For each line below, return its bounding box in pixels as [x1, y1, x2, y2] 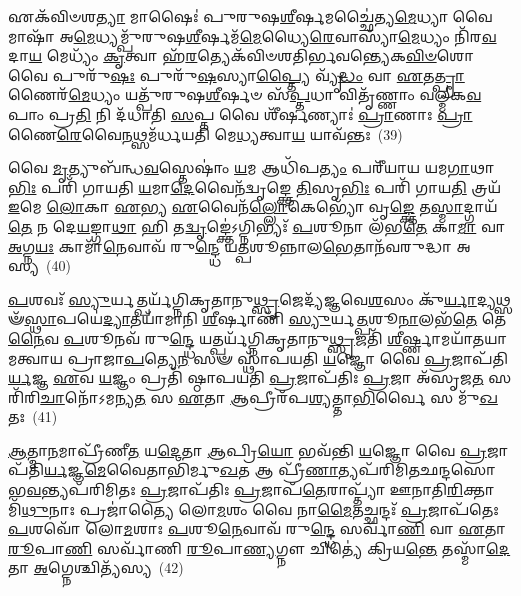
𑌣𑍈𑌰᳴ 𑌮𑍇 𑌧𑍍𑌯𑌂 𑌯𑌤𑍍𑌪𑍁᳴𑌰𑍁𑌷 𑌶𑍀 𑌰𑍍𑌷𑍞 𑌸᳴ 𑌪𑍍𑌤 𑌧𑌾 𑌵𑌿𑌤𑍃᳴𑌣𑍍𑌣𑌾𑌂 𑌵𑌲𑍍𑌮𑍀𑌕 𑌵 [8, 84, 482, 105]
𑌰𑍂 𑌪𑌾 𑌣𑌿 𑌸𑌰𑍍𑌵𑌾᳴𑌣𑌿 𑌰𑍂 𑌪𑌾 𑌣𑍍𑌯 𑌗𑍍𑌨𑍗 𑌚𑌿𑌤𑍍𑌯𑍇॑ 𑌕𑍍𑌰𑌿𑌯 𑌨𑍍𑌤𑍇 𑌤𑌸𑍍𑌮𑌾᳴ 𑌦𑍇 [8, 537, 511, 558]
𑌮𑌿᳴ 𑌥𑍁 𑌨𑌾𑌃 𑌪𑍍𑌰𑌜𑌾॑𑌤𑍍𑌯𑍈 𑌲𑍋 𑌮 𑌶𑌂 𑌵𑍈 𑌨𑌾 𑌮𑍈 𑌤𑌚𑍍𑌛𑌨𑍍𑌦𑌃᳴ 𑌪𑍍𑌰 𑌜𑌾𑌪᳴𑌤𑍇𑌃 [8, 498, 499, 519]
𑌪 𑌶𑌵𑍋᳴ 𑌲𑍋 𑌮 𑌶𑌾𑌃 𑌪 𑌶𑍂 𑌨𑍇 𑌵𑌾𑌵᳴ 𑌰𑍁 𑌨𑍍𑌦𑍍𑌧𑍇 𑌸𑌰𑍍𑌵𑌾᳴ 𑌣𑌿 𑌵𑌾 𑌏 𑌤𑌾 [8, 518, 506, 539]
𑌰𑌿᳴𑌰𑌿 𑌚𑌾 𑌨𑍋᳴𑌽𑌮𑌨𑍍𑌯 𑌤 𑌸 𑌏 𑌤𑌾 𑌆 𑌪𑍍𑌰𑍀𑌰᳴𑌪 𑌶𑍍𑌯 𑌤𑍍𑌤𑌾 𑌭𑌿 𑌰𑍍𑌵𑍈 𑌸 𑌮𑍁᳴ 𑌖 [8, 386, 498, 407]
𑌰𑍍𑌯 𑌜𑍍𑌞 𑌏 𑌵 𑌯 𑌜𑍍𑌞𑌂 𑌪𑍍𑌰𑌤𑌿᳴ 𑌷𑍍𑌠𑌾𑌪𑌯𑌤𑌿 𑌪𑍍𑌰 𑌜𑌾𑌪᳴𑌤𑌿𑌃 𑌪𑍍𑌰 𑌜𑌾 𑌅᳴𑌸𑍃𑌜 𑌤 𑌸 [8, 367, 512, 388]
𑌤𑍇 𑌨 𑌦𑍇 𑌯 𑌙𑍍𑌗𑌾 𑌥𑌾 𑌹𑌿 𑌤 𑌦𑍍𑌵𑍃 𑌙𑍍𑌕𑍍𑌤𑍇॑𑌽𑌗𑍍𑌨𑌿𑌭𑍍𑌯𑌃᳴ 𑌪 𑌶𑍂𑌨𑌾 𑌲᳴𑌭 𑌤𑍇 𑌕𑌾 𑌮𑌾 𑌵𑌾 [8, 215, 506, 236]
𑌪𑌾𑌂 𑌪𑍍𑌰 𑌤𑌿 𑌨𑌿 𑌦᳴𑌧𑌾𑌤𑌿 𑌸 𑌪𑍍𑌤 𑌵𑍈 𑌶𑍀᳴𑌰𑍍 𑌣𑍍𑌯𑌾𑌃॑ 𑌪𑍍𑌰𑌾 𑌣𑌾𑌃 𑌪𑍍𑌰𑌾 [8, 103, 473, 124]
